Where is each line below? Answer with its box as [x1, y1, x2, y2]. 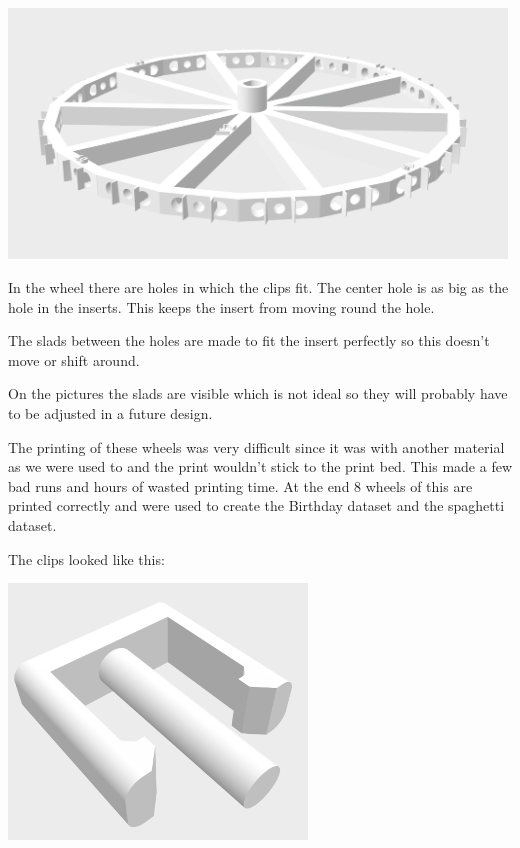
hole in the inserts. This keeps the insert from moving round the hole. [8, 296, 435, 317]
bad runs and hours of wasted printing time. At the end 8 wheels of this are [8, 475, 473, 496]
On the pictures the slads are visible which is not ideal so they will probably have [8, 383, 508, 404]
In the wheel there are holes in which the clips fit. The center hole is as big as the [8, 277, 509, 298]
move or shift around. [8, 349, 140, 370]
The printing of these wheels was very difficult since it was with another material [8, 436, 505, 457]
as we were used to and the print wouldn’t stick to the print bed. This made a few [8, 456, 512, 477]
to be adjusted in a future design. [8, 403, 213, 424]
